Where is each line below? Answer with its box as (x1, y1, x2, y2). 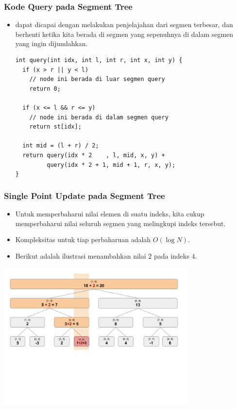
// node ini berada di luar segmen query (29, 76, 165, 83)
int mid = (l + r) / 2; (22, 142, 99, 149)
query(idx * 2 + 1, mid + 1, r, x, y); (47, 161, 176, 168)
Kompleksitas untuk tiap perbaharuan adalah (15, 234, 151, 245)
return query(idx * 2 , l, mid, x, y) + (22, 151, 165, 159)
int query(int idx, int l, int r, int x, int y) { (15, 57, 183, 64)
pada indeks (153, 250, 189, 261)
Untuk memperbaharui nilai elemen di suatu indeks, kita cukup (15, 208, 204, 218)
